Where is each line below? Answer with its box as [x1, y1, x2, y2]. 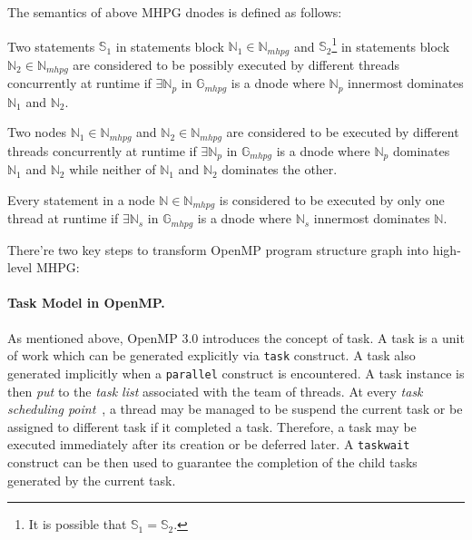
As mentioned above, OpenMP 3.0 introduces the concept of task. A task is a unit [7, 328, 465, 347]
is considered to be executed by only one [219, 190, 445, 209]
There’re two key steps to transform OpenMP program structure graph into [7, 240, 429, 259]
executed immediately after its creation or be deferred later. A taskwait [7, 435, 410, 454]
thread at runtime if [7, 209, 119, 228]
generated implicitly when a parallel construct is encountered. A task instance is [7, 363, 465, 382]
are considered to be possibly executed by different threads [73, 54, 400, 74]
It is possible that [28, 515, 127, 534]
